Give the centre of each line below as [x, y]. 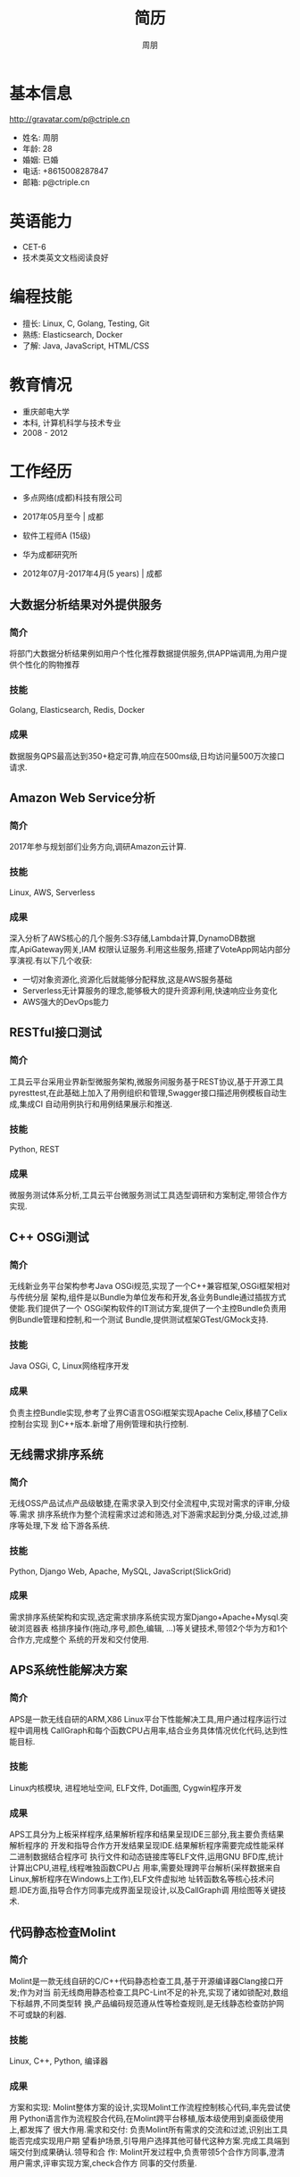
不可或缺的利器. [38, 2014]
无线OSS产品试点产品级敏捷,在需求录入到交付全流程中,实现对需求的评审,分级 [150, 1503]
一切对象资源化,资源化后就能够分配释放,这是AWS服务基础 [127, 980]
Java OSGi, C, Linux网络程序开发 [69, 1366]
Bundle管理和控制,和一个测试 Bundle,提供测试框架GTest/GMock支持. [143, 1319]
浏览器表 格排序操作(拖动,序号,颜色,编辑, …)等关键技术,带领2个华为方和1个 [152, 1628]
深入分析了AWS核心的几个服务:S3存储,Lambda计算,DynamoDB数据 [133, 938]
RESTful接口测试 [56, 1033]
